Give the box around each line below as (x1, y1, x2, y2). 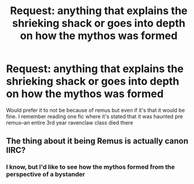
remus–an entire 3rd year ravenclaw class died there (6, 119, 133, 126)
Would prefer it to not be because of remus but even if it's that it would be (6, 106, 185, 113)
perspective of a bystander (6, 170, 85, 179)
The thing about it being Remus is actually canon (6, 136, 189, 146)
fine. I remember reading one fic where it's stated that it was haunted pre (6, 113, 183, 120)
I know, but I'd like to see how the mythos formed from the (6, 163, 175, 171)
